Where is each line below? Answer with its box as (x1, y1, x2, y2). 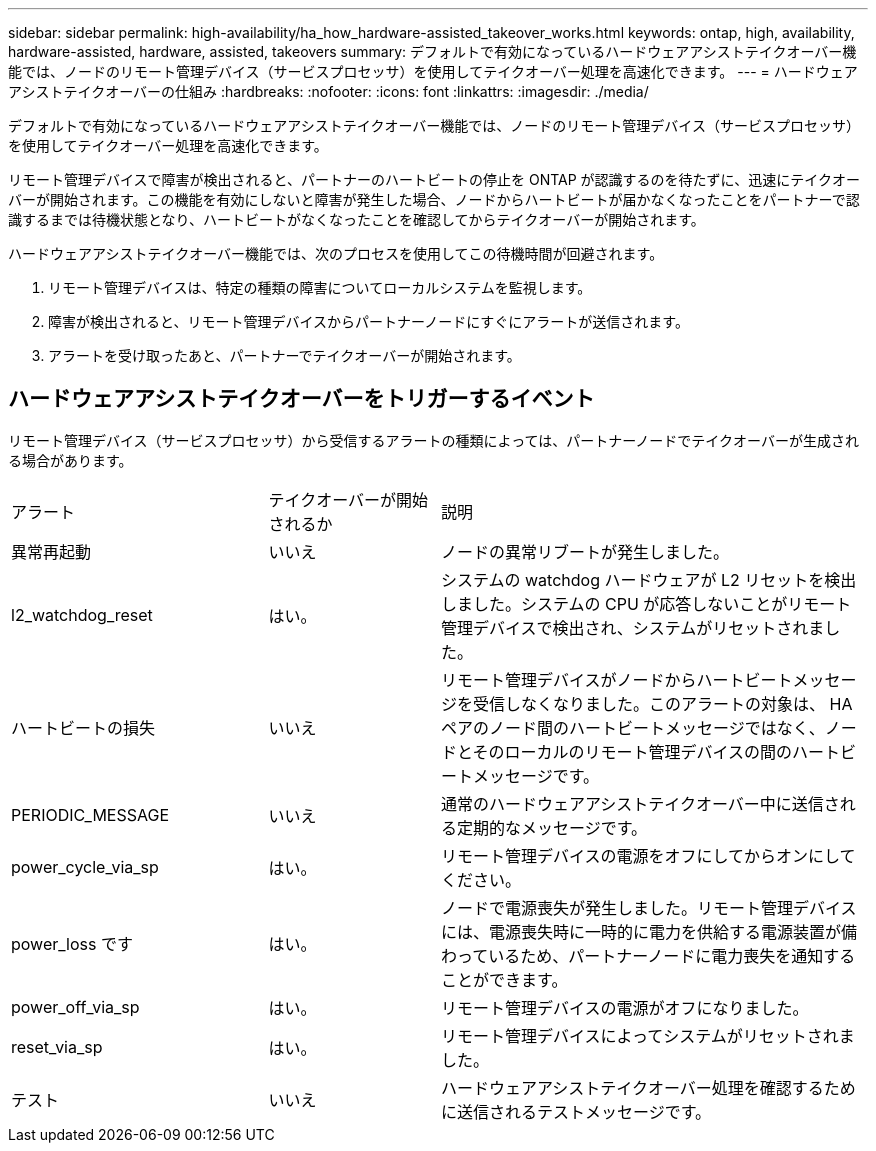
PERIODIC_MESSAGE (11, 804, 170, 825)
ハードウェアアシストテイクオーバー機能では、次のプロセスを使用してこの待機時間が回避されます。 (8, 245, 664, 262)
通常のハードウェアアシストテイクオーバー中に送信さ (440, 793, 840, 814)
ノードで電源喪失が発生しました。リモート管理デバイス (440, 897, 857, 918)
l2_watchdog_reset (11, 604, 153, 625)
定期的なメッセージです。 (456, 817, 648, 838)
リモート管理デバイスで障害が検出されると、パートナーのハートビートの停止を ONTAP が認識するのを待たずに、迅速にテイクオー (8, 171, 860, 188)
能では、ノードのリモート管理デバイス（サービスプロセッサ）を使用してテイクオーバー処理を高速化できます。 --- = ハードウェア (8, 63, 858, 80)
